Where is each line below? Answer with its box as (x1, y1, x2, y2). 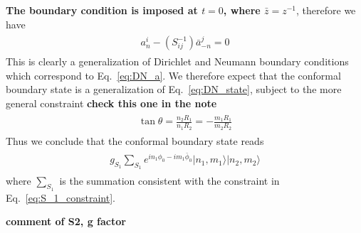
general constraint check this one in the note (6, 96, 217, 111)
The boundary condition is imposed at (6, 3, 198, 17)
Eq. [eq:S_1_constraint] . (6, 190, 115, 205)
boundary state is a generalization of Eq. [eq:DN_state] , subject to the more (6, 82, 342, 97)
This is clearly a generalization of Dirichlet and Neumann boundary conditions (6, 54, 349, 69)
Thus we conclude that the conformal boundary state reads (6, 133, 264, 148)
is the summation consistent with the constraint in (59, 173, 280, 188)
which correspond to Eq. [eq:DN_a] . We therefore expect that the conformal (6, 67, 341, 82)
